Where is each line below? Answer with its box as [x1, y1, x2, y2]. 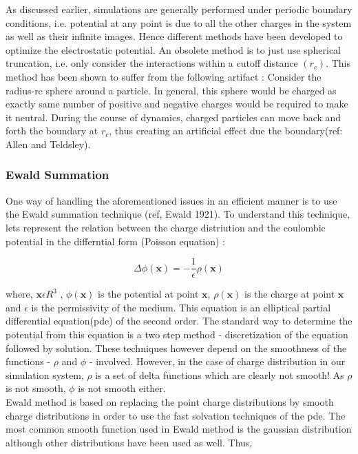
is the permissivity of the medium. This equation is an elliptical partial [31, 300, 331, 314]
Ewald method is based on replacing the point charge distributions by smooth [6, 394, 334, 409]
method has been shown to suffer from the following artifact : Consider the [6, 69, 322, 83]
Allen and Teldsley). [6, 136, 91, 151]
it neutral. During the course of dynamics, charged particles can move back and [6, 110, 341, 124]
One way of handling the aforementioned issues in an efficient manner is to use [6, 193, 337, 207]
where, [6, 287, 33, 301]
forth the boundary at [6, 123, 98, 138]
